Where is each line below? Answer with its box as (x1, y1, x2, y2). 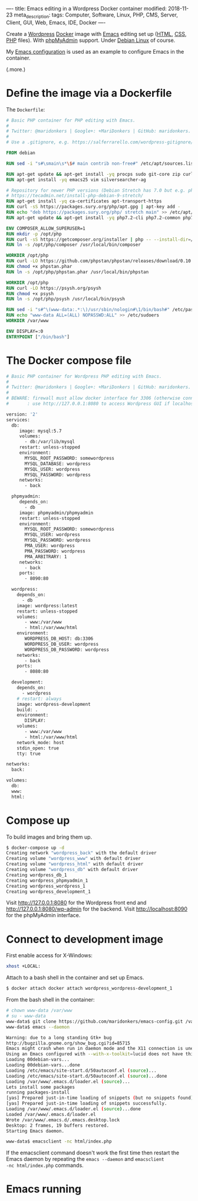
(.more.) (6, 66, 26, 73)
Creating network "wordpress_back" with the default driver (6, 850, 157, 856)
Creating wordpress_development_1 (6, 888, 91, 895)
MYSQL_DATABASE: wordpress (24, 460, 91, 467)
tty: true (16, 751, 41, 757)
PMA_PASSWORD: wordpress (24, 548, 85, 554)
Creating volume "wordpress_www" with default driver (6, 856, 141, 862)
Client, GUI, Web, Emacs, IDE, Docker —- (6, 19, 106, 26)
